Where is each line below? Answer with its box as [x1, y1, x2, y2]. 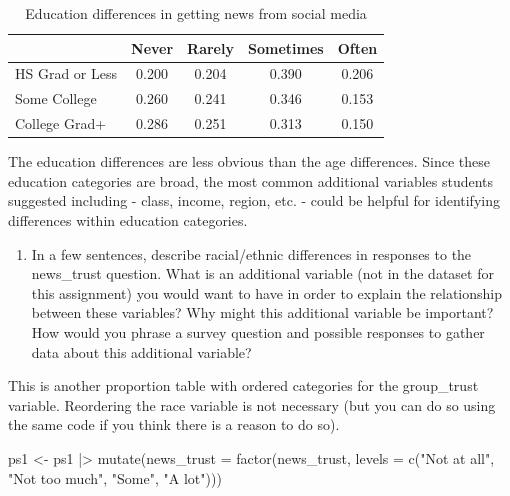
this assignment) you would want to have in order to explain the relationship [31, 282, 503, 303]
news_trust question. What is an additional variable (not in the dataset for [31, 263, 494, 284]
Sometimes [247, 37, 324, 58]
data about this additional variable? [31, 341, 252, 362]
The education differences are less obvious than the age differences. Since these [8, 151, 490, 172]
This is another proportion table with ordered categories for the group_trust [8, 375, 479, 396]
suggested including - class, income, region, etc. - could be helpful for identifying [8, 190, 500, 211]
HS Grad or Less [15, 63, 118, 84]
